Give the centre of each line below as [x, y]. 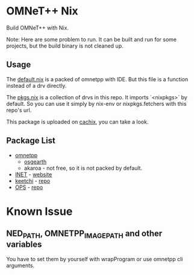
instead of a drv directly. [36, 85]
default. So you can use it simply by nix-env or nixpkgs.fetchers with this [96, 104]
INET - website [33, 174]
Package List [31, 141]
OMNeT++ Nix [42, 11]
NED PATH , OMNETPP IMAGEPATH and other [84, 234]
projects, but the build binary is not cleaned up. [65, 46]
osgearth [35, 161]
